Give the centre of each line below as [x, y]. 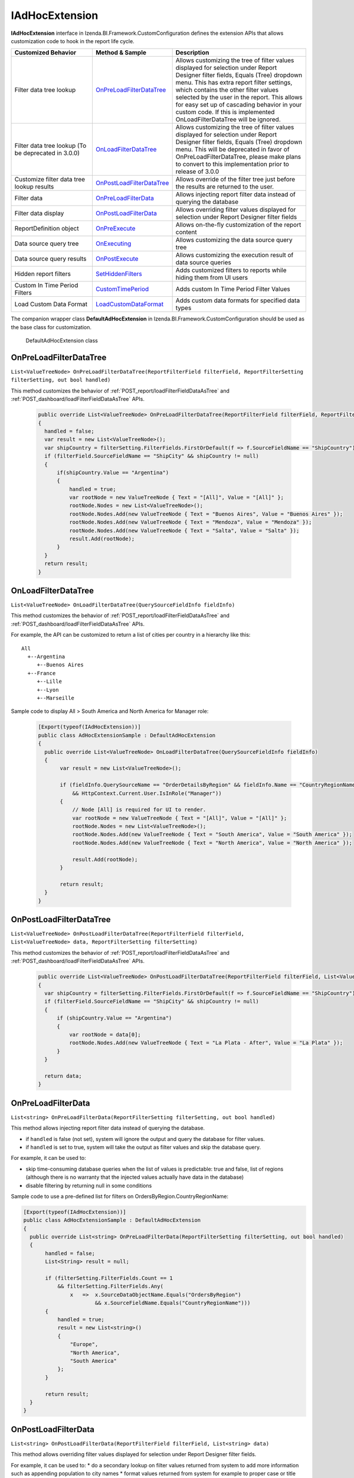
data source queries [203, 262]
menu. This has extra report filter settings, [234, 83]
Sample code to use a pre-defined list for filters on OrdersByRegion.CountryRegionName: [119, 1196]
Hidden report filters [42, 274]
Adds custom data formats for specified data [238, 300]
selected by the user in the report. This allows [239, 98]
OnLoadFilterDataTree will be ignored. [228, 119]
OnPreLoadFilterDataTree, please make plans [238, 157]
